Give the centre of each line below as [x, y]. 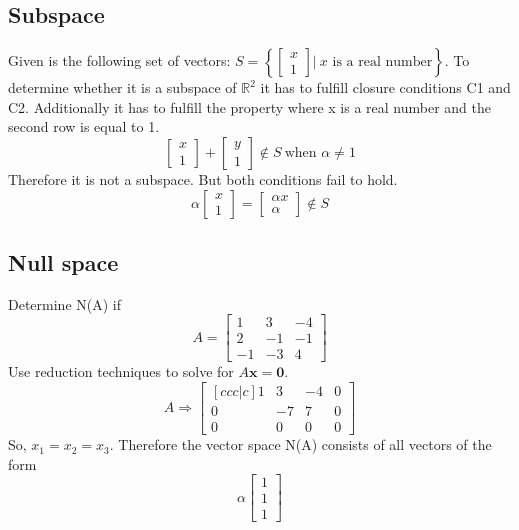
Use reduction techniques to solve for [121, 371]
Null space [63, 261]
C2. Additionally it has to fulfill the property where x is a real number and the [249, 106]
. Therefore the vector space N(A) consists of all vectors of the [300, 444]
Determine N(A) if [65, 303]
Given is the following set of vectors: [119, 60]
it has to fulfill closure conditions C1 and [385, 87]
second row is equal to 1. [84, 126]
